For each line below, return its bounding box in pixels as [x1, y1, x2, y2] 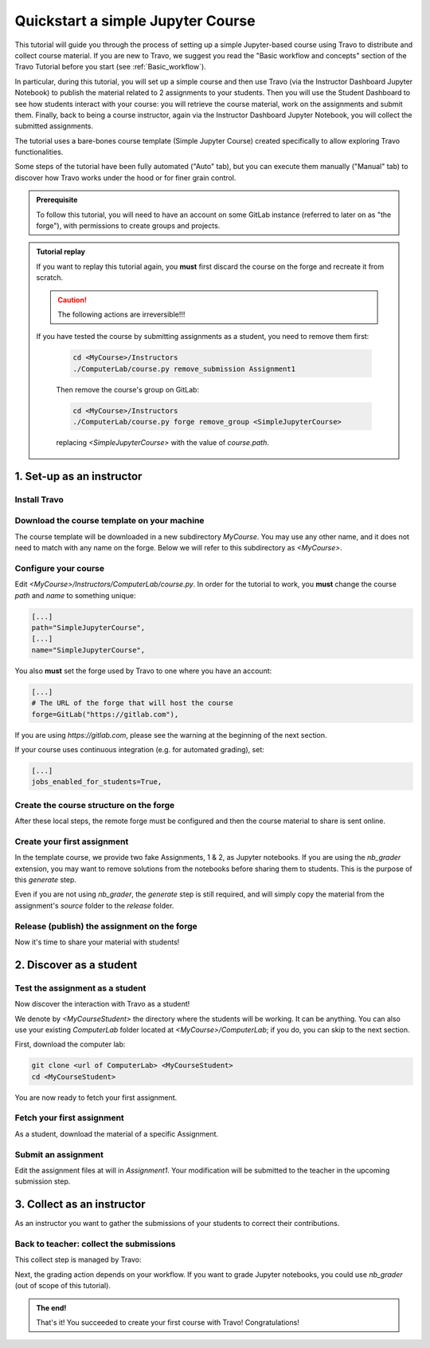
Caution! [57, 295, 88, 305]
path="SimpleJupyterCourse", [31, 623, 146, 633]
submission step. [14, 1177, 71, 1186]
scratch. [36, 273, 64, 282]
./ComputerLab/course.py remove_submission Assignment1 [72, 364, 296, 373]
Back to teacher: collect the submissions [14, 1238, 176, 1249]
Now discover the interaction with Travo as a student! [14, 999, 190, 1009]
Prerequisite [36, 195, 78, 205]
